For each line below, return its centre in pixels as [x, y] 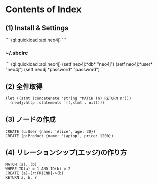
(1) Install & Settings [37, 28]
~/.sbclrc [17, 53]
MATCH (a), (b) [21, 164]
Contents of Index [44, 9]
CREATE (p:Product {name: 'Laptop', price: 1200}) [59, 136]
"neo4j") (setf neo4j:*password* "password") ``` [55, 70]
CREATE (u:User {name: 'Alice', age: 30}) [50, 131]
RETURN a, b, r [21, 177]
